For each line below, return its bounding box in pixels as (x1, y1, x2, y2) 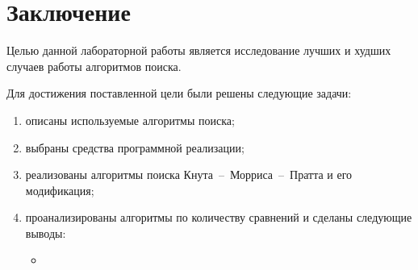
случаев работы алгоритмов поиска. (6, 57, 182, 74)
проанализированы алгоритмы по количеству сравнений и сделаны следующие (25, 209, 412, 226)
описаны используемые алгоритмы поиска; (25, 111, 235, 128)
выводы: (25, 224, 66, 241)
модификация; (25, 181, 94, 198)
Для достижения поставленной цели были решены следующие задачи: (6, 85, 352, 102)
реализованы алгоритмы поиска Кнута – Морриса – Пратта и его (25, 166, 353, 183)
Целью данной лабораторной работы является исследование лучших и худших (6, 42, 391, 59)
